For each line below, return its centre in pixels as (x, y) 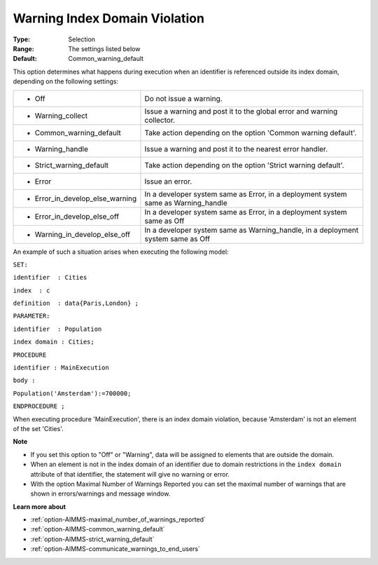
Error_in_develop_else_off (77, 216)
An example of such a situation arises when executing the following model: (121, 252)
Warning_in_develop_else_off (83, 234)
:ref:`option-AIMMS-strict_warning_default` (92, 539)
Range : (23, 48)
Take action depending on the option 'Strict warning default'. (244, 165)
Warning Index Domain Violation (108, 18)
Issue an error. (168, 181)
